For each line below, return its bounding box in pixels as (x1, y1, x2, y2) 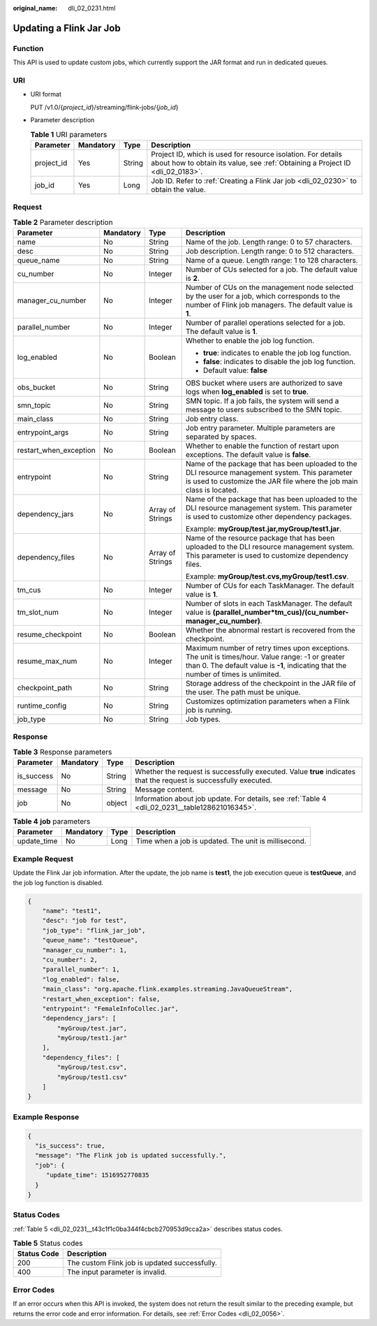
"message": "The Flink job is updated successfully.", (35, 1151, 227, 1160)
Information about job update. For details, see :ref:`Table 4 (135, 794, 327, 803)
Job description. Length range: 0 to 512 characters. (185, 246, 355, 256)
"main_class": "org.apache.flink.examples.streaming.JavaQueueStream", (42, 985, 293, 993)
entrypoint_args (17, 427, 69, 437)
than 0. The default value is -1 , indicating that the (185, 660, 347, 670)
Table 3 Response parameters (13, 747, 112, 757)
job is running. (185, 705, 233, 715)
